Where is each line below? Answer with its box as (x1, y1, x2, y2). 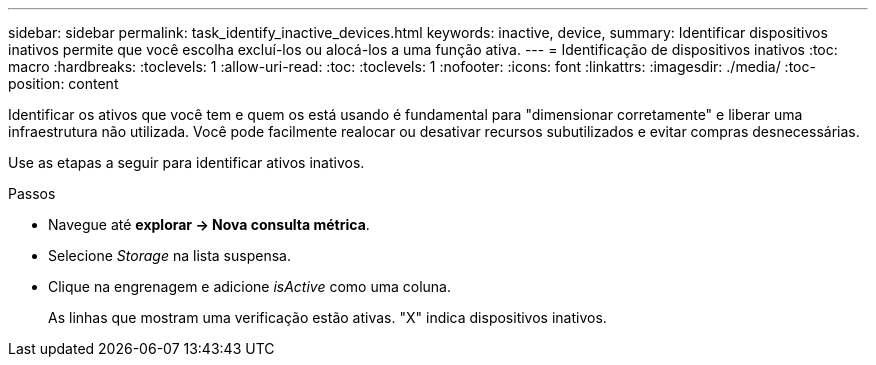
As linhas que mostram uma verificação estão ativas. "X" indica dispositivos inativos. (48, 309, 607, 326)
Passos (8, 185, 56, 202)
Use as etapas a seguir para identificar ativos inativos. (8, 154, 365, 171)
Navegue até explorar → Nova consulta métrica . (48, 216, 370, 233)
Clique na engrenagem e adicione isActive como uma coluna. (48, 278, 452, 295)
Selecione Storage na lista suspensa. (48, 247, 291, 264)
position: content (8, 75, 119, 92)
